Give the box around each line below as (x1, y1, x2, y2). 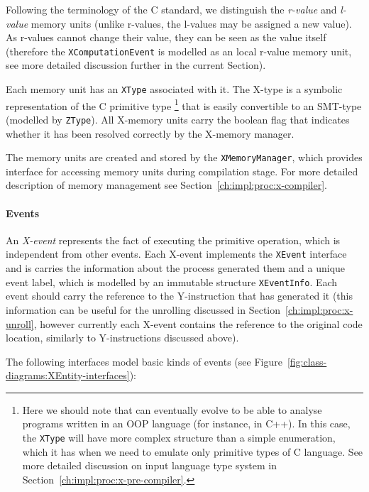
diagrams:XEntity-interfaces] (6, 368, 130, 383)
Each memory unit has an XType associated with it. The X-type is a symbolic (6, 82, 343, 97)
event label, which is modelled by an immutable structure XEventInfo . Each (6, 274, 338, 289)
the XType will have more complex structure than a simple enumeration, (22, 430, 336, 445)
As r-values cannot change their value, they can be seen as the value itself (6, 30, 326, 45)
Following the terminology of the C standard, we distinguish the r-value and (6, 2, 337, 16)
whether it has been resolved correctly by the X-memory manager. (6, 126, 294, 141)
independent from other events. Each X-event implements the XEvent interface (6, 246, 347, 261)
